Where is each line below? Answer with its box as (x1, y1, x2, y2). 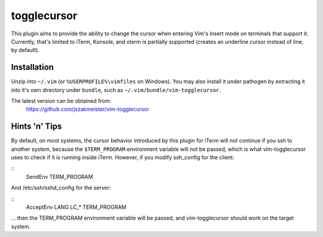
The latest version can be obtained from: (11, 98, 112, 105)
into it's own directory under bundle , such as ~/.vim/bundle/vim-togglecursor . (11, 86, 221, 93)
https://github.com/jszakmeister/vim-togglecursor (26, 105, 150, 113)
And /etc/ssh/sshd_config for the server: (11, 184, 111, 192)
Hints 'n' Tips (11, 121, 62, 132)
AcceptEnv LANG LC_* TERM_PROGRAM (26, 203, 127, 211)
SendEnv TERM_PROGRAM (26, 173, 93, 180)
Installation (11, 62, 54, 72)
